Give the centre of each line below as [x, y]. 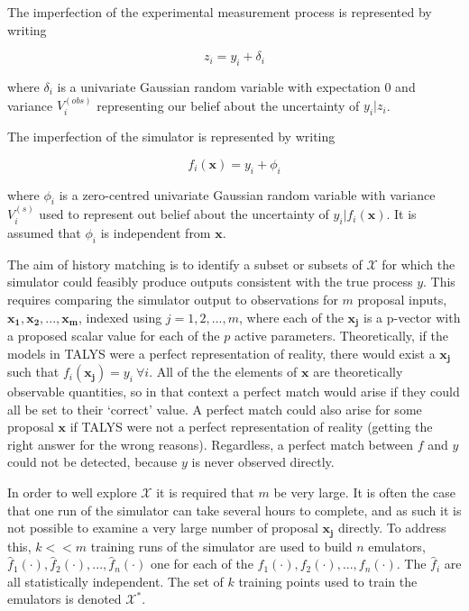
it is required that [205, 492]
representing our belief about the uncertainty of [228, 105]
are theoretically [358, 372]
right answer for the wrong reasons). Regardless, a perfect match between [210, 444]
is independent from [156, 232]
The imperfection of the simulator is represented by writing [171, 137]
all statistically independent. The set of [115, 581]
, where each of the [291, 317]
